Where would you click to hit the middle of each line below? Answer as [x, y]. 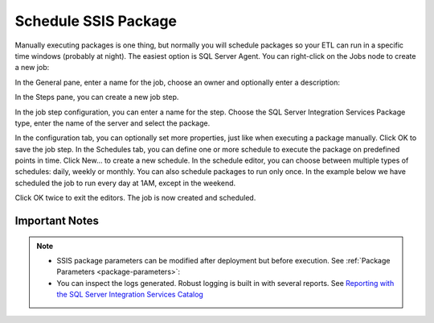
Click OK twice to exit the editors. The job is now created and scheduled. [135, 198]
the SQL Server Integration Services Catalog [130, 295]
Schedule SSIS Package [96, 21]
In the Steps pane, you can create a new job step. [97, 97]
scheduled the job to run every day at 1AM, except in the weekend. [125, 183]
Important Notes [57, 221]
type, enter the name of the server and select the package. [113, 123]
